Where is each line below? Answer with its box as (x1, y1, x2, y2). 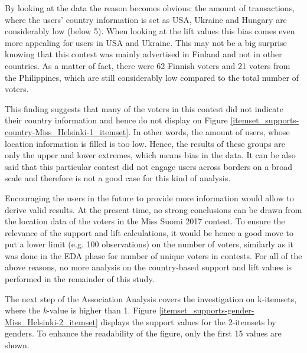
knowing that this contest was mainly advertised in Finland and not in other (5, 48, 282, 60)
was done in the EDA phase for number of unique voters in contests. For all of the (5, 249, 302, 262)
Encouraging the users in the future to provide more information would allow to (5, 191, 294, 204)
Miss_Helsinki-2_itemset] (5, 315, 98, 328)
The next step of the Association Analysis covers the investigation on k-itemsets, (5, 292, 297, 305)
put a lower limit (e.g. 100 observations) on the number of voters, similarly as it (5, 238, 294, 250)
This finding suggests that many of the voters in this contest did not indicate (5, 102, 283, 115)
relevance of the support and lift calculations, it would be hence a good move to (5, 226, 294, 238)
